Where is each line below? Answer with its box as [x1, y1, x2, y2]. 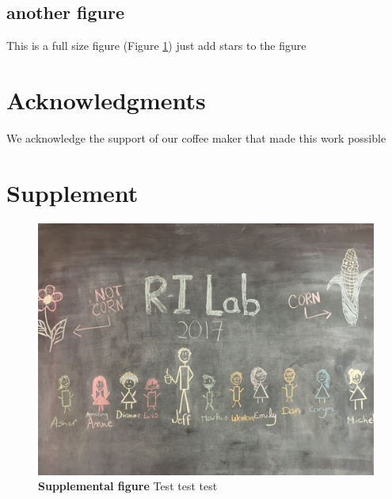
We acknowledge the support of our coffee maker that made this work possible [6, 129, 386, 146]
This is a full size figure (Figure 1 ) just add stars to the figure [6, 37, 306, 54]
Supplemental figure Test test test [38, 478, 218, 494]
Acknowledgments [6, 83, 206, 116]
